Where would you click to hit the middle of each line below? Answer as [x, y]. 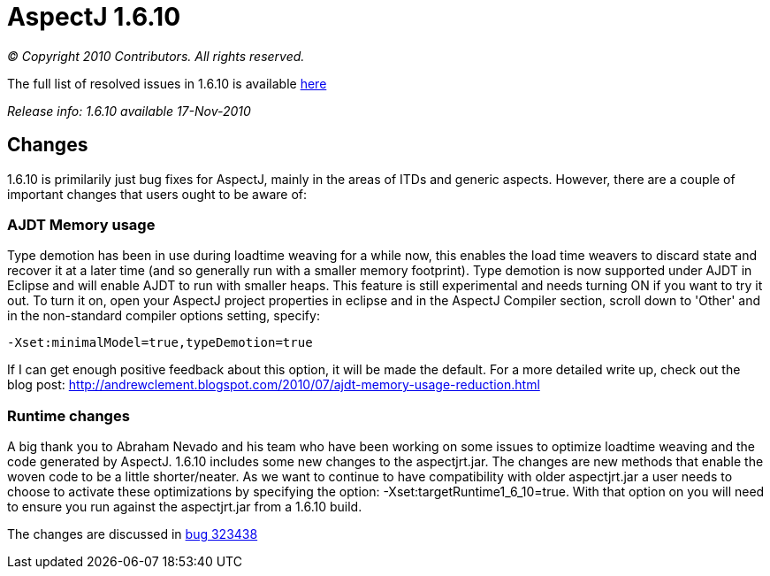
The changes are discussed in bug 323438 [133, 534]
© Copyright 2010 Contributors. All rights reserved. [156, 56]
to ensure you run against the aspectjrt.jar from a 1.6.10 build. [185, 507]
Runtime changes [69, 415]
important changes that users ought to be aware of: [157, 194]
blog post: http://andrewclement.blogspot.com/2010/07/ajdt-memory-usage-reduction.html [274, 385]
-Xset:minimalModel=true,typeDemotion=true [160, 343]
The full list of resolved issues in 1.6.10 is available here [167, 83]
